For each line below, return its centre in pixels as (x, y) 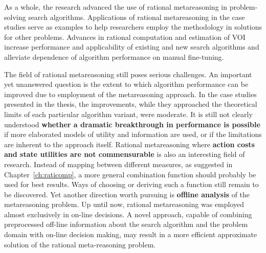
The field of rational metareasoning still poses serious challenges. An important (128, 74)
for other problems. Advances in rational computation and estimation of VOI (125, 37)
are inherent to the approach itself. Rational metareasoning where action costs (129, 144)
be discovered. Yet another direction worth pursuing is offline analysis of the (127, 194)
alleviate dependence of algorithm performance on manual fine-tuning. (114, 56)
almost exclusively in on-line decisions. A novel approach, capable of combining (128, 214)
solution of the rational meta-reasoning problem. (80, 244)
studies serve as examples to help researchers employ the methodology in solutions (133, 27)
